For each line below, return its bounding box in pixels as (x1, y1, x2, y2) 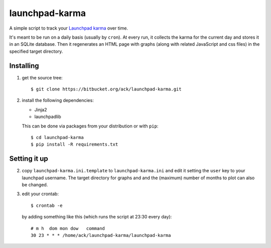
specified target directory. (9, 48, 63, 54)
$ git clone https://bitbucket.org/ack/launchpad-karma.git (31, 86, 182, 92)
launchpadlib (34, 113, 61, 120)
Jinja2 (34, 106, 47, 112)
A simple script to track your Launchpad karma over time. (9, 25, 128, 31)
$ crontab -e (31, 202, 63, 208)
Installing (9, 61, 40, 70)
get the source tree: (22, 74, 63, 80)
